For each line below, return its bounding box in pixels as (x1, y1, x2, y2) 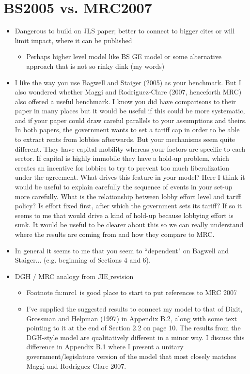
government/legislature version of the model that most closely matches (26, 351, 236, 361)
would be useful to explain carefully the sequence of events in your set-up (15, 182, 233, 192)
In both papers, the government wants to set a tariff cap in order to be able (15, 125, 240, 135)
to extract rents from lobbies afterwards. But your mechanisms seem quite (15, 134, 235, 144)
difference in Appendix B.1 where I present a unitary (26, 342, 184, 352)
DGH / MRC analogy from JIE (15, 271, 109, 281)
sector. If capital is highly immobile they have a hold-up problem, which (15, 153, 229, 163)
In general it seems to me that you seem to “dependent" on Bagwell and (15, 245, 229, 255)
